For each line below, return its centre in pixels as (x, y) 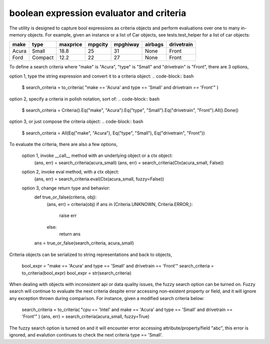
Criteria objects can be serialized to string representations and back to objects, (91, 254)
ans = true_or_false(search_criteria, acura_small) (84, 243)
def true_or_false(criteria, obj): (65, 197)
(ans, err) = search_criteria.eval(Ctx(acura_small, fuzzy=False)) (99, 179)
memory (18, 34)
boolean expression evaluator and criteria (98, 13)
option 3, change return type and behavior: (66, 188)
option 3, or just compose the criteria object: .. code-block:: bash (76, 121)
